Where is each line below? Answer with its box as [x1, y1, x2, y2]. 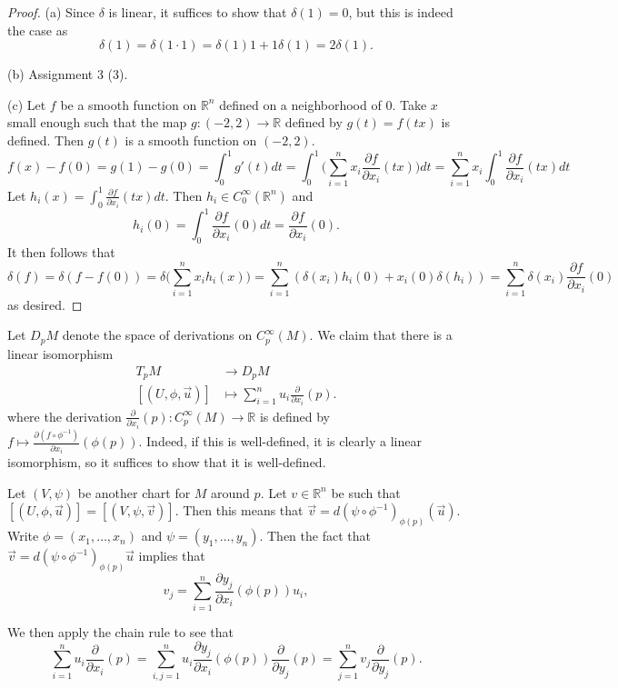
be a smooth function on [60, 95, 197, 114]
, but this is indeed [348, 3, 454, 21]
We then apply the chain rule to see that [7, 622, 234, 641]
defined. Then [7, 130, 85, 149]
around [211, 483, 250, 502]
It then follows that [7, 243, 115, 262]
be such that [331, 483, 401, 502]
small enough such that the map [7, 113, 187, 132]
